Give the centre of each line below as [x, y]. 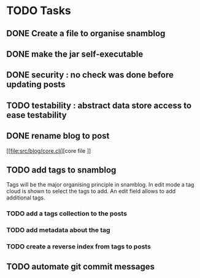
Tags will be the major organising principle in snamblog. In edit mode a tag [100, 185]
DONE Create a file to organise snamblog [86, 33]
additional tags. [26, 198]
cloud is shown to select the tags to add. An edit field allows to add [91, 191]
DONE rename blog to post [58, 136]
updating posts [36, 84]
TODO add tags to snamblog [61, 170]
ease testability [37, 115]
